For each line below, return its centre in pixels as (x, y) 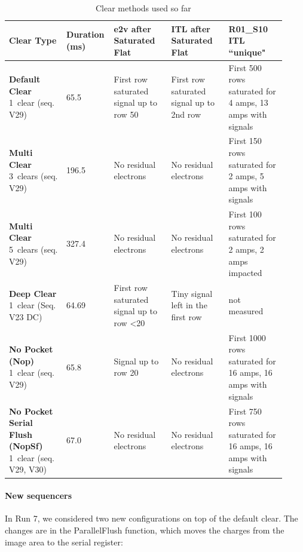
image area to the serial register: (64, 542)
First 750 (245, 411)
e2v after (132, 28)
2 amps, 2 (246, 249)
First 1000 (247, 337)
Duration (85, 34)
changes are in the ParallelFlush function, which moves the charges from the (145, 530)
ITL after (191, 28)
